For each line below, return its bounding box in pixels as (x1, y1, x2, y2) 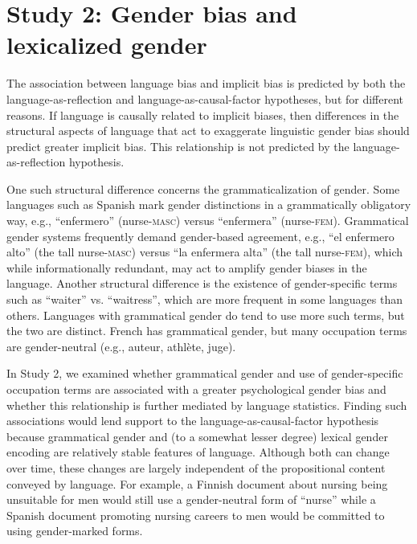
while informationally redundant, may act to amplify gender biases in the (6, 259, 367, 276)
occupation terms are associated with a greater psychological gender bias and (6, 381, 386, 397)
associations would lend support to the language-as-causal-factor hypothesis (6, 412, 379, 429)
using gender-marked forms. (6, 522, 143, 539)
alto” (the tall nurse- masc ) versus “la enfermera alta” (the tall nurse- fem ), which (6, 243, 403, 260)
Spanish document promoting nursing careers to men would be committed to (6, 506, 385, 523)
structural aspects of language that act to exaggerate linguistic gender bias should (6, 122, 410, 139)
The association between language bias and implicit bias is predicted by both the (6, 75, 406, 92)
